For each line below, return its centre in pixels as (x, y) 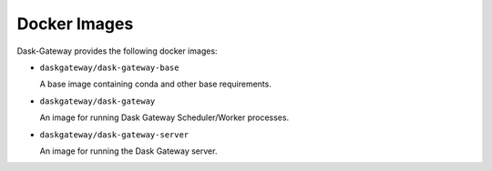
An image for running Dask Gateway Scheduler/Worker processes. (164, 117)
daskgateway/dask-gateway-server (114, 135)
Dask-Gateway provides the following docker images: (117, 51)
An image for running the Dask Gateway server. (128, 151)
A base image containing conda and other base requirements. (156, 84)
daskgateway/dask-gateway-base (109, 67)
